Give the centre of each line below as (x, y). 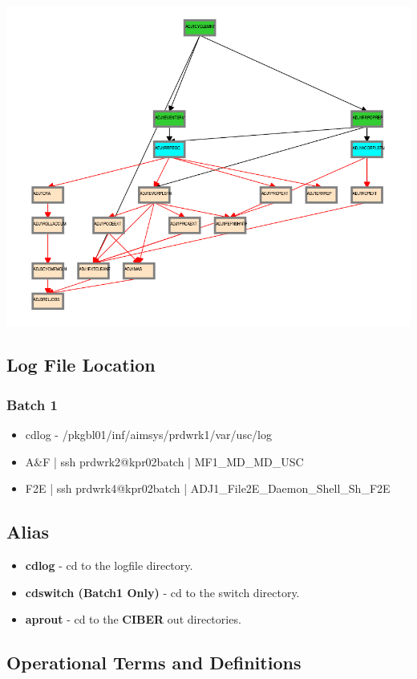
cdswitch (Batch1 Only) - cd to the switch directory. (162, 592)
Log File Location (81, 365)
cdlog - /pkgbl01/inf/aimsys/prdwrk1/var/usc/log (149, 434)
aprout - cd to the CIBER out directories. (133, 619)
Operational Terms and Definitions (154, 663)
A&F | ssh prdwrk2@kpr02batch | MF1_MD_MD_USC (164, 461)
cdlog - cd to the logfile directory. (109, 565)
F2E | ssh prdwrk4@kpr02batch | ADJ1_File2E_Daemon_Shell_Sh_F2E (208, 488)
